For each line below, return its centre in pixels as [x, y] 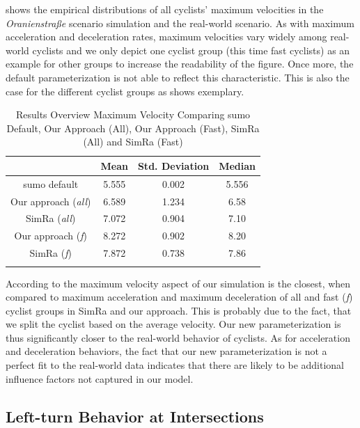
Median [237, 165]
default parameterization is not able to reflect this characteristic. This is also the [178, 77]
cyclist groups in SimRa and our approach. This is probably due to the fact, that [179, 310]
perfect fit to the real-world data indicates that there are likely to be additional [175, 365]
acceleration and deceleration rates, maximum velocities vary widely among [166, 37]
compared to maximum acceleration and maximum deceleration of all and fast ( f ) [179, 297]
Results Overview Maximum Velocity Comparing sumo [133, 114]
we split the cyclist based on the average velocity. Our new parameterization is [173, 324]
